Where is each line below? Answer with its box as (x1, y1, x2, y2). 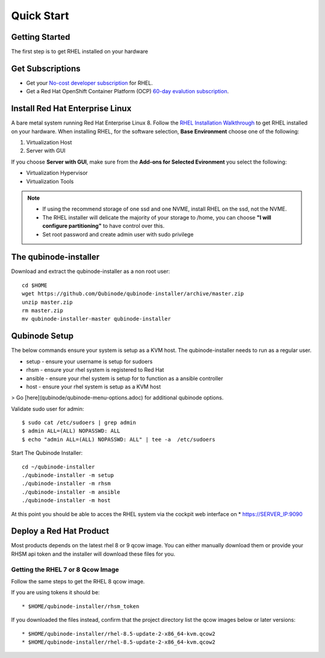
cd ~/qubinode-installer (22, 463, 95, 470)
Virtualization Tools (26, 177, 74, 185)
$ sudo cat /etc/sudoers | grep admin (22, 419, 137, 426)
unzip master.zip (22, 298, 73, 306)
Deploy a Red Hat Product (11, 526, 110, 537)
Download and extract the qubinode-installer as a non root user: (11, 268, 170, 275)
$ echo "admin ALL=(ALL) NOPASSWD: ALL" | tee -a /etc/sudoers (22, 436, 216, 443)
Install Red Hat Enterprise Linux (11, 103, 132, 114)
